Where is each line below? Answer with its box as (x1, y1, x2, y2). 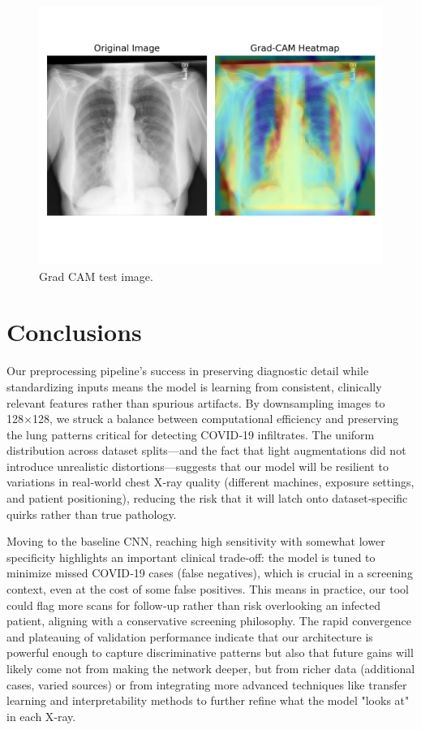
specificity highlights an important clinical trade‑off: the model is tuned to (6, 548, 376, 565)
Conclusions (6, 315, 142, 348)
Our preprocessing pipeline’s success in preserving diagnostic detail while (6, 362, 369, 379)
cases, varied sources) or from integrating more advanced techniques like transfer (6, 676, 407, 693)
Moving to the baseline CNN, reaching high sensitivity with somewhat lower (6, 533, 385, 550)
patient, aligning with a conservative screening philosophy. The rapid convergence (6, 612, 411, 629)
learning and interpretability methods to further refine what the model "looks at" (6, 692, 410, 709)
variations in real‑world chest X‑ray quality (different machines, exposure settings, (6, 473, 415, 490)
